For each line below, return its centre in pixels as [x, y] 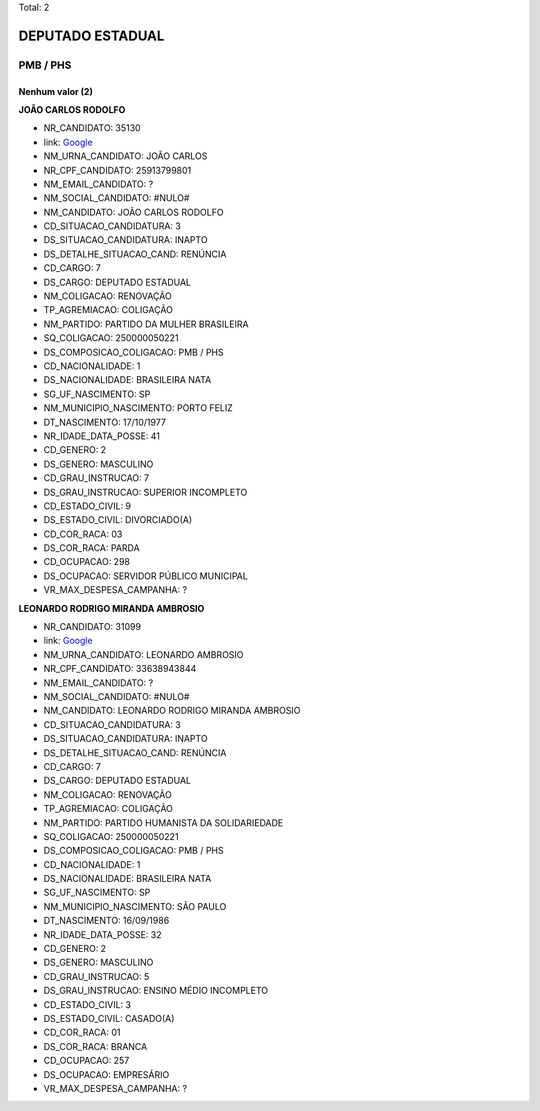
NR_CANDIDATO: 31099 [92, 627]
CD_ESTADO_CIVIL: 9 [87, 506]
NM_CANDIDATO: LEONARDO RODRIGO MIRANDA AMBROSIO [172, 711]
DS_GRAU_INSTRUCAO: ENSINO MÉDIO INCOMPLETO [156, 991]
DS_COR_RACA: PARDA [91, 548]
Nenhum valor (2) [56, 91]
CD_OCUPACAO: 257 [86, 1061]
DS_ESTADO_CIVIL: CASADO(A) [109, 1018]
